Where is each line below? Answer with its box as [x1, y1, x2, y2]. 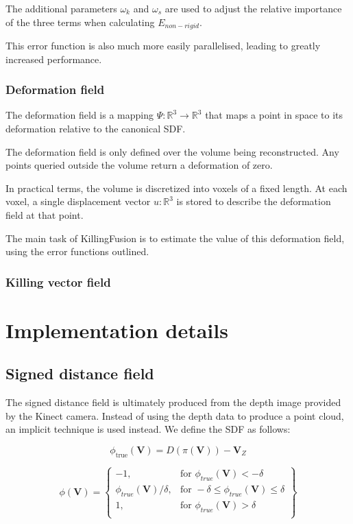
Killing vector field [5, 273, 111, 290]
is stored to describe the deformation [176, 194, 331, 209]
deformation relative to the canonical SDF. [5, 121, 186, 136]
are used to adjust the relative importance [165, 1, 342, 15]
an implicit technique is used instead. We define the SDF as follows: [5, 422, 291, 436]
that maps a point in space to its [205, 108, 343, 122]
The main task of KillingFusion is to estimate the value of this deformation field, [5, 230, 345, 245]
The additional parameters [5, 1, 117, 15]
